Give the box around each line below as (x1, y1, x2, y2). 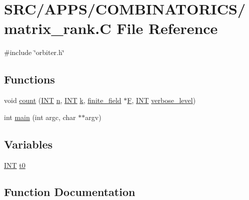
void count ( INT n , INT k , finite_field (4, 95, 121, 105)
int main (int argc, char (4, 111, 76, 122)
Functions (4, 71, 55, 87)
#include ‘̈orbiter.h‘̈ (4, 47, 64, 57)
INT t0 (4, 159, 25, 170)
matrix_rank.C (4, 18, 111, 38)
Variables (4, 136, 53, 151)
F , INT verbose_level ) (127, 95, 196, 105)
